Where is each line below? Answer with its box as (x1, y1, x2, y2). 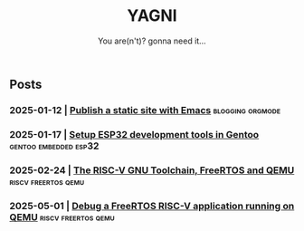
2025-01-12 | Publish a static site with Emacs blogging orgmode (9, 103, 281, 116)
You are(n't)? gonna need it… (98, 35, 206, 46)
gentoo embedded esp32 (9, 140, 100, 152)
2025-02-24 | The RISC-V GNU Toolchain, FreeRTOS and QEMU (9, 164, 295, 177)
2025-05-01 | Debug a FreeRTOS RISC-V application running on (9, 199, 295, 212)
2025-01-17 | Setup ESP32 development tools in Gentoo (9, 128, 260, 140)
